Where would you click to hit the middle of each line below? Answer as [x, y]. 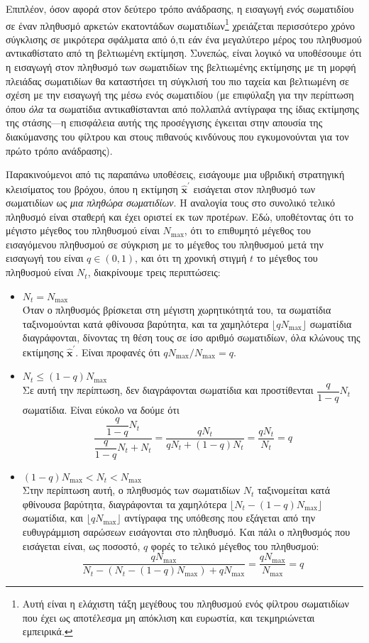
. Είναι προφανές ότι [118, 352]
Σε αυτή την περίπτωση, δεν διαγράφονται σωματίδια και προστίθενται [168, 390]
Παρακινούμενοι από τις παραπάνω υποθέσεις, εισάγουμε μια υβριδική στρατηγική [175, 174]
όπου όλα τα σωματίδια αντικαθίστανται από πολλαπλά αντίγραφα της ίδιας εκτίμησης [182, 108]
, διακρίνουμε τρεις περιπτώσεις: [154, 272]
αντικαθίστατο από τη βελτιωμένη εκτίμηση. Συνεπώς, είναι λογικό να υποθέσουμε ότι [184, 53]
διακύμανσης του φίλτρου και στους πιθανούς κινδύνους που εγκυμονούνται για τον [177, 136]
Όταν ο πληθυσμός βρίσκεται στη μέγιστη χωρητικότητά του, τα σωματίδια [177, 310]
